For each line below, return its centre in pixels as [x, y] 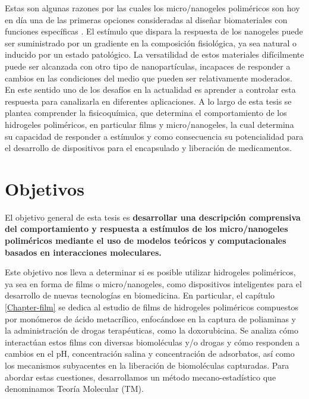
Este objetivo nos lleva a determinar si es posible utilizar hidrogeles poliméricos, [150, 272]
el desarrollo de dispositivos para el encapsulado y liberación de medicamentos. [148, 148]
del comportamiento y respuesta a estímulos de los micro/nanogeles [146, 229]
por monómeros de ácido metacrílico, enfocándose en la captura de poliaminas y [150, 318]
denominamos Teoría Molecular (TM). [74, 389]
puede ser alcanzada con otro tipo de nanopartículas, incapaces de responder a [148, 66]
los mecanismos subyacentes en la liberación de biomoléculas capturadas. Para [147, 365]
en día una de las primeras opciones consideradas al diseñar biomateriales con [146, 19]
